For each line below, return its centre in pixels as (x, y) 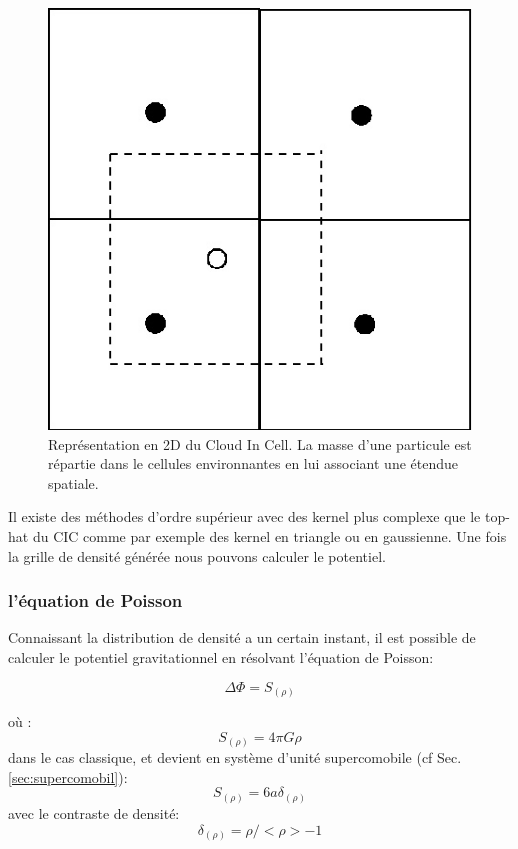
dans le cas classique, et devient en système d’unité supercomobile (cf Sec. (235, 757)
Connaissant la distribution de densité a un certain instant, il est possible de (242, 637)
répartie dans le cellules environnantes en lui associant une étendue (253, 463)
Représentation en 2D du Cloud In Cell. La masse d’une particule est (260, 443)
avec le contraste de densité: (94, 813)
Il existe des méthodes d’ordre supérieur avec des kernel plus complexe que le (244, 516)
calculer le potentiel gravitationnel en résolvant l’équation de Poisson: (221, 657)
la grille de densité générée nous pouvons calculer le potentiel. (197, 555)
